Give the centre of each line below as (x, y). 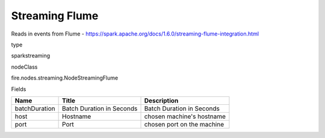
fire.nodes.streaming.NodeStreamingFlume (65, 78)
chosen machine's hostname (185, 116)
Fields (19, 89)
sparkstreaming (31, 56)
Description (161, 101)
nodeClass (24, 67)
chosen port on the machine (184, 124)
